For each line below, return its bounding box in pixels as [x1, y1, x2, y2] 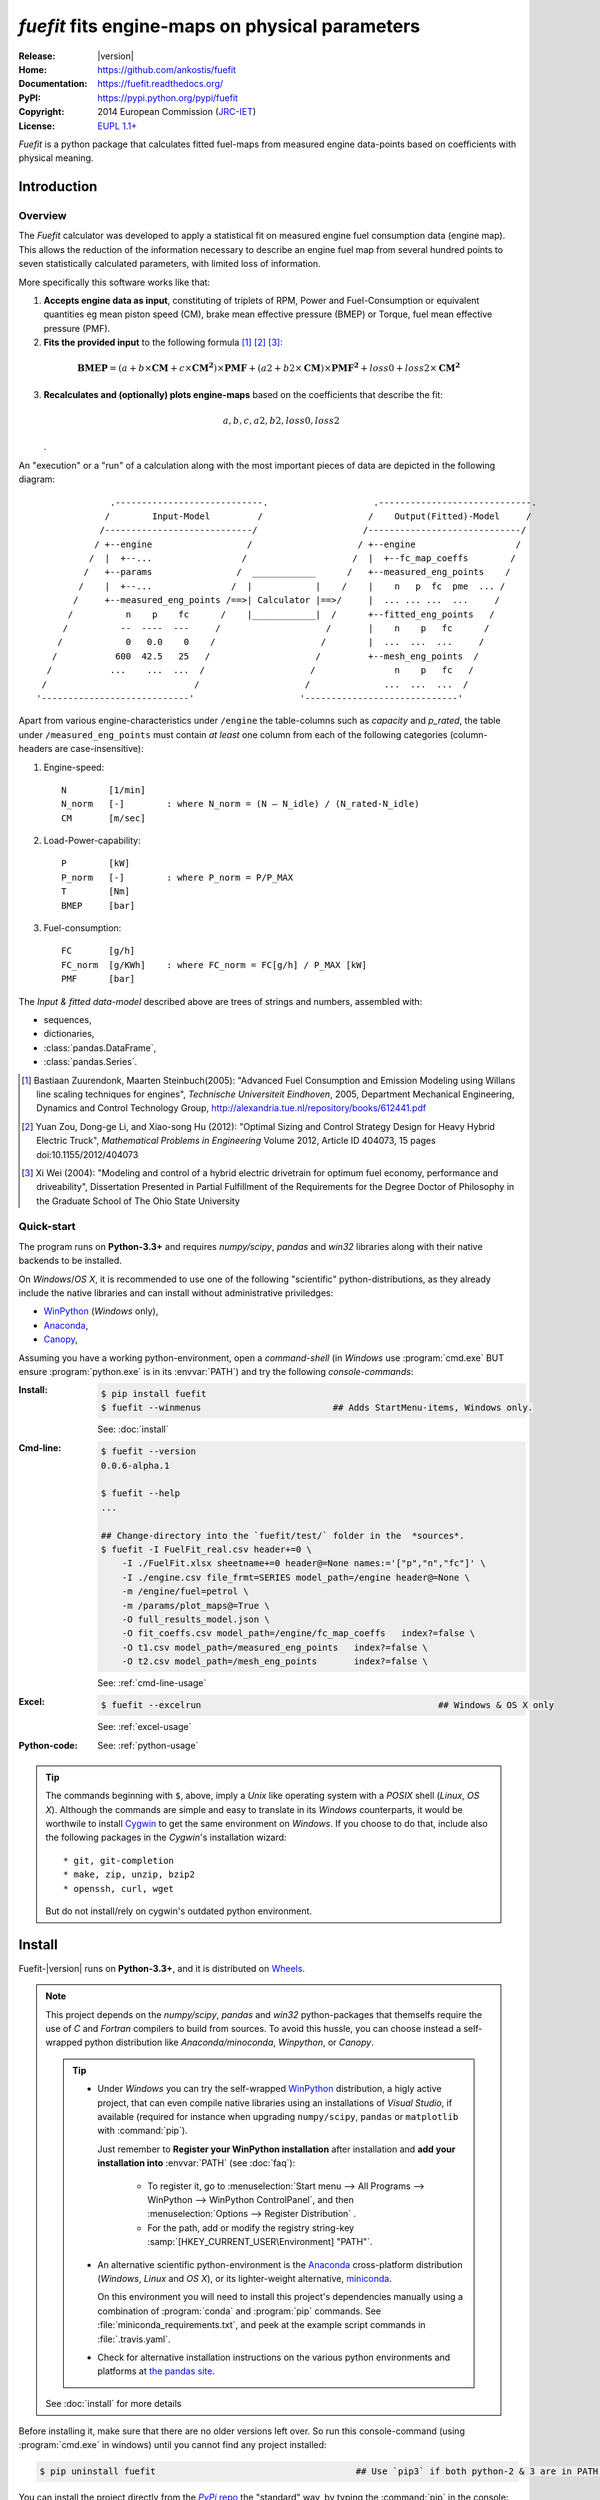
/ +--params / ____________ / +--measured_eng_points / [83, 566, 511, 578]
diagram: [18, 473, 55, 485]
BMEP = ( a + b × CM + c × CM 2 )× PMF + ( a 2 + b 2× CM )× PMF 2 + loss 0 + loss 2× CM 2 [76, 360, 461, 374]
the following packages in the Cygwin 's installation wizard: [45, 1831, 287, 1844]
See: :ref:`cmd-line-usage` [97, 1677, 207, 1689]
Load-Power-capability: [43, 835, 141, 847]
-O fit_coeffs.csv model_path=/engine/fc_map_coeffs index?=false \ [121, 1628, 476, 1639]
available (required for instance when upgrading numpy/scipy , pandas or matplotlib [97, 2111, 459, 2123]
